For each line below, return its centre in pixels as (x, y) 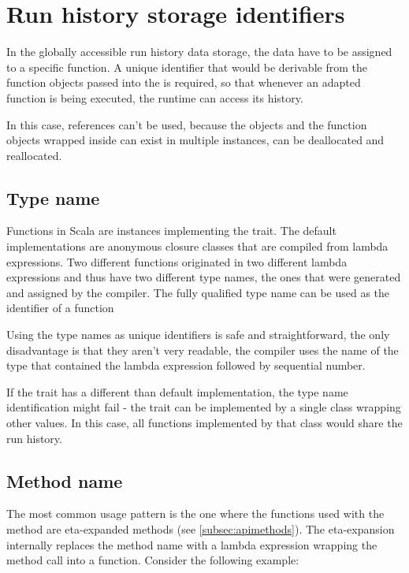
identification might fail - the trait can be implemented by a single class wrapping (204, 407)
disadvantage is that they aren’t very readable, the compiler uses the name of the (203, 350)
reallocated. (34, 155)
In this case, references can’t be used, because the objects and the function (187, 124)
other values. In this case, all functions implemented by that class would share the (204, 423)
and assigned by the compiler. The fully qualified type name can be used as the (198, 292)
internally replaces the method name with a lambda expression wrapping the (192, 544)
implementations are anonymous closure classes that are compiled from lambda (197, 246)
